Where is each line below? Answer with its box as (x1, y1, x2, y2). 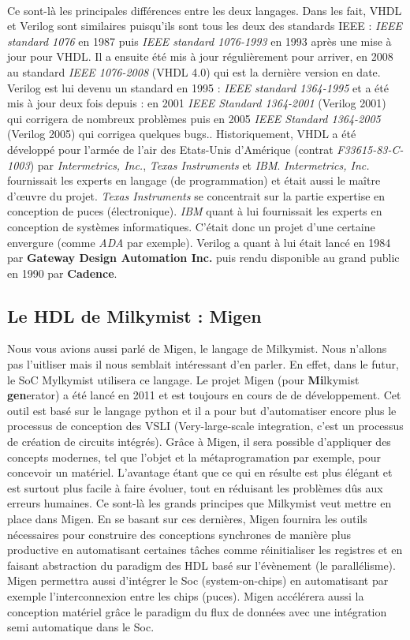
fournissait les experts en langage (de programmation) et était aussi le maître (7, 172, 381, 189)
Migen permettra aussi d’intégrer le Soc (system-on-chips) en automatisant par (7, 572, 389, 589)
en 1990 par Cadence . (7, 264, 117, 281)
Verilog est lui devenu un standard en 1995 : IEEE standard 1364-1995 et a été (7, 79, 389, 95)
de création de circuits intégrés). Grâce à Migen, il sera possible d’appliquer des (7, 433, 391, 450)
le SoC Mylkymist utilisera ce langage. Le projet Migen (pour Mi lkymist (7, 371, 360, 387)
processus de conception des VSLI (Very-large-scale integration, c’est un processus (7, 417, 404, 434)
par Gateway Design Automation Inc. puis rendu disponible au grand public (7, 249, 400, 266)
